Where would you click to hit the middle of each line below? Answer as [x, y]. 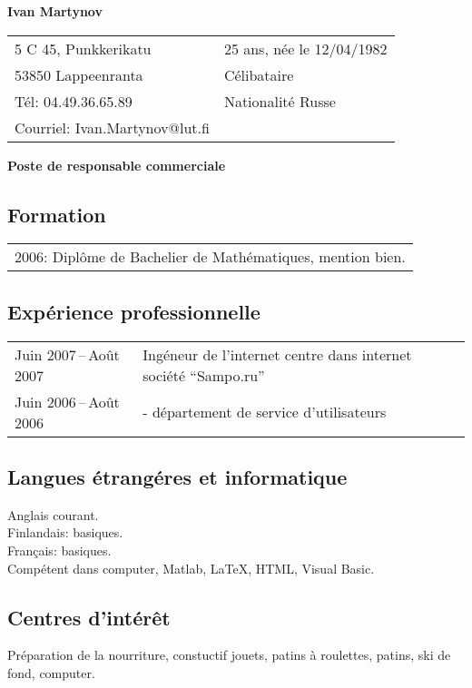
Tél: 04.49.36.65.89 [74, 101]
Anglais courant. [53, 514]
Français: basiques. [59, 550]
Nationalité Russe [280, 101]
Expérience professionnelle [134, 311]
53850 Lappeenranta [79, 74]
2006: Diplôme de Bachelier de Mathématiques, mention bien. [210, 257]
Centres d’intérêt [89, 617]
